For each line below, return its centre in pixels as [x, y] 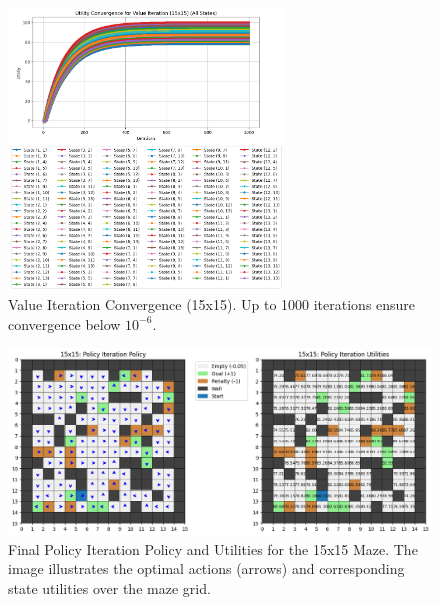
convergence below [64, 323]
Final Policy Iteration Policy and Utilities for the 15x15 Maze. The [213, 548]
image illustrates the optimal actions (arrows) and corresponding [206, 568]
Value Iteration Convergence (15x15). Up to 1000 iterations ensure [212, 304]
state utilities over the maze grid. [109, 587]
